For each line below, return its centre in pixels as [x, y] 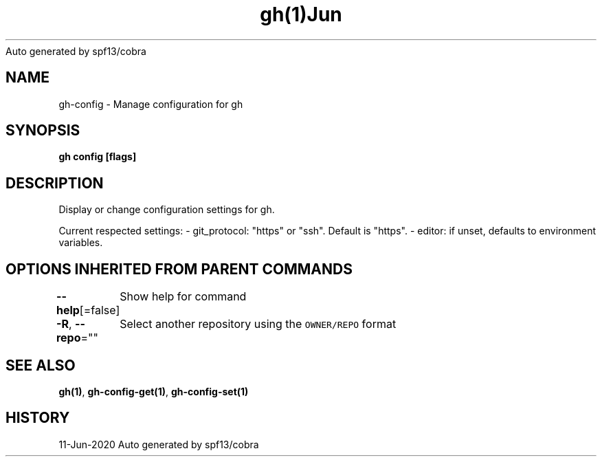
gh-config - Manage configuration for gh [151, 104]
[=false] [100, 310]
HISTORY [38, 418]
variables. [81, 243]
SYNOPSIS [43, 131]
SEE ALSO [41, 365]
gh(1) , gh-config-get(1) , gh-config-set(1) [154, 391]
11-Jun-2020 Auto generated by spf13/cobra [159, 444]
